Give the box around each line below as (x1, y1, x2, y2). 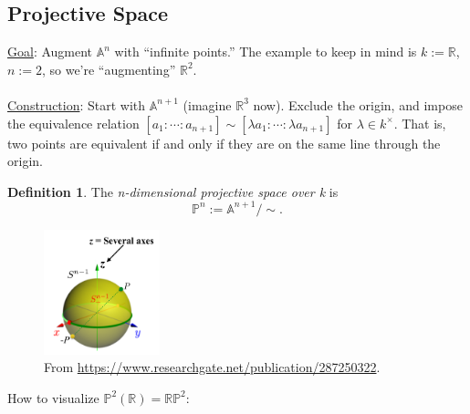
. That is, (393, 113, 446, 132)
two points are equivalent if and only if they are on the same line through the (7, 133, 441, 152)
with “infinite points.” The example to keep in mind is (114, 42, 417, 61)
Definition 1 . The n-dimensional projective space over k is (7, 181, 339, 201)
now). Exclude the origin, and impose (253, 95, 463, 114)
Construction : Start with (7, 95, 146, 114)
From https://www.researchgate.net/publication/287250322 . (44, 357, 381, 377)
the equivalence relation (7, 113, 140, 132)
